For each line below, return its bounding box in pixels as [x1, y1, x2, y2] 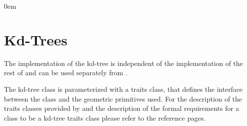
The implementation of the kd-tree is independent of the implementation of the [4, 58, 243, 68]
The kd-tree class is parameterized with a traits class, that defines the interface [4, 84, 243, 94]
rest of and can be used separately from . [4, 67, 127, 78]
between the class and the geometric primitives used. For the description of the [4, 93, 242, 104]
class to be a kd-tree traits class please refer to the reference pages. [4, 112, 206, 123]
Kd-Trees [4, 29, 68, 49]
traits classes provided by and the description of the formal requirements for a [4, 103, 239, 113]
